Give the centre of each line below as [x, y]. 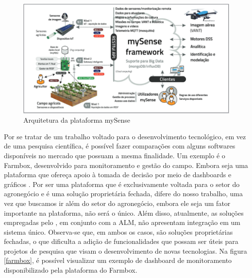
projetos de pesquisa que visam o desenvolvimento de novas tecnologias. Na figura [126, 250]
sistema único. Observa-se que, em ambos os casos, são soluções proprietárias [118, 232]
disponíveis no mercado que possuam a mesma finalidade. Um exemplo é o [115, 155]
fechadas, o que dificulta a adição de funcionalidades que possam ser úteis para [121, 241]
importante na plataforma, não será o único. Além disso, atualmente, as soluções [124, 213]
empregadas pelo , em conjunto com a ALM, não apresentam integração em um [122, 222]
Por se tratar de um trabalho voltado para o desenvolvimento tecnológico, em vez [125, 136]
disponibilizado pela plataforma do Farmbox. [71, 270]
